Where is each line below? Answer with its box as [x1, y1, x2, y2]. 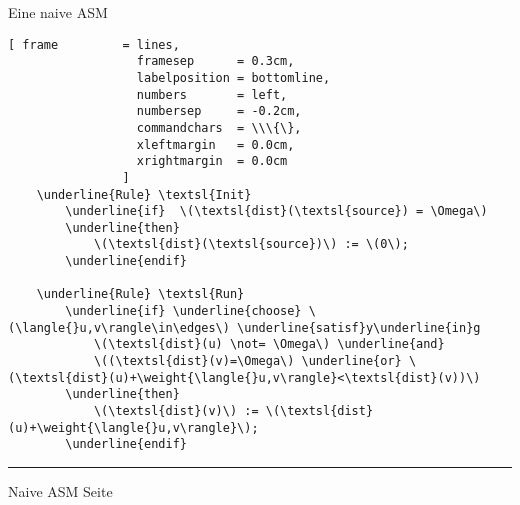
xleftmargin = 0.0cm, [136, 137, 295, 152]
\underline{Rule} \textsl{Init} [36, 187, 252, 202]
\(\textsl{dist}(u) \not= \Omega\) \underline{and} [93, 337, 445, 352]
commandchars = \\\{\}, [136, 120, 302, 135]
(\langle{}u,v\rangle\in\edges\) [8, 320, 230, 335]
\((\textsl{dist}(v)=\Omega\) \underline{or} [93, 354, 402, 369]
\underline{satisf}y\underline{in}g [237, 320, 481, 335]
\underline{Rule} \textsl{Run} [36, 287, 245, 302]
